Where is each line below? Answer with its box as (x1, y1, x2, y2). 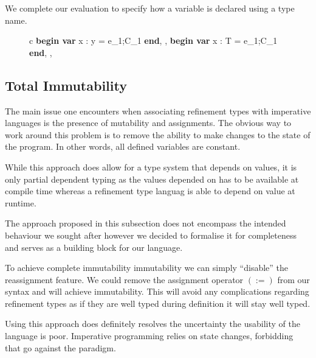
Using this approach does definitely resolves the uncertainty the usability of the (5, 317, 300, 330)
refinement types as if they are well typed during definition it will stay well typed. (5, 297, 311, 309)
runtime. (5, 196, 36, 209)
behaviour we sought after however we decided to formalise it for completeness (5, 228, 297, 241)
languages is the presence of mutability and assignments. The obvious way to (5, 116, 292, 129)
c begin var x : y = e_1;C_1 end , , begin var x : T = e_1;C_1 (29, 34, 278, 47)
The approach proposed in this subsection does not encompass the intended (5, 217, 286, 230)
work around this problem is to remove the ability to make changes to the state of (5, 128, 311, 141)
